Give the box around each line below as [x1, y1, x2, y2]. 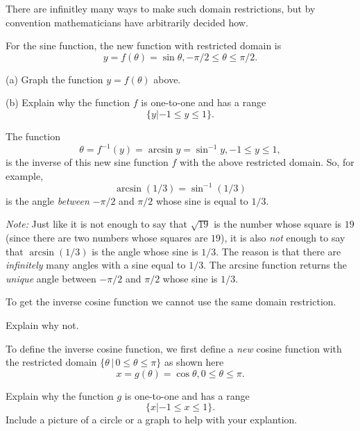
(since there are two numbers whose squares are [6, 230, 208, 244]
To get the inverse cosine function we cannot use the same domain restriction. [6, 294, 336, 309]
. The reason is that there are [216, 244, 341, 258]
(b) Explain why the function [6, 95, 130, 110]
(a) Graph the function [6, 71, 103, 86]
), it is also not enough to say [221, 230, 345, 244]
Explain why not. [6, 317, 79, 332]
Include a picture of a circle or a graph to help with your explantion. [6, 412, 298, 427]
